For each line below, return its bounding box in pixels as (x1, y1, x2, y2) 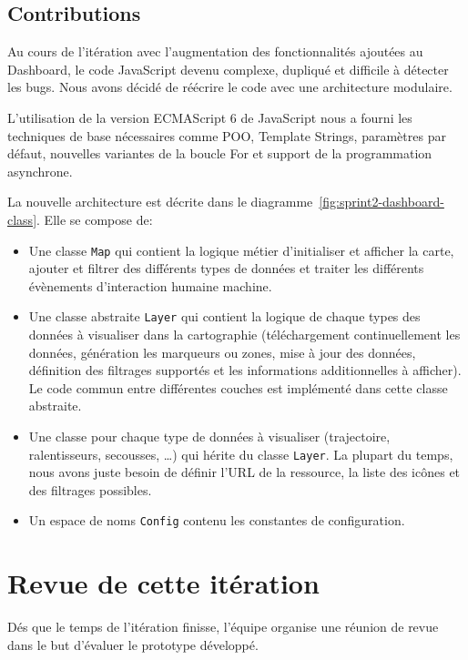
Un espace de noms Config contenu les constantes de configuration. (28, 511, 405, 530)
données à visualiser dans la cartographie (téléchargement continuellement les (28, 325, 461, 344)
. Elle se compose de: (36, 209, 153, 228)
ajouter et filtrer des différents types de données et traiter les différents (28, 259, 424, 278)
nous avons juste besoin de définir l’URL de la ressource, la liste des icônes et (28, 462, 461, 482)
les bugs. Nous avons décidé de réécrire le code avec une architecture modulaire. (7, 77, 453, 96)
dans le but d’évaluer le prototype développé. (7, 635, 259, 654)
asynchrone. (7, 161, 73, 180)
